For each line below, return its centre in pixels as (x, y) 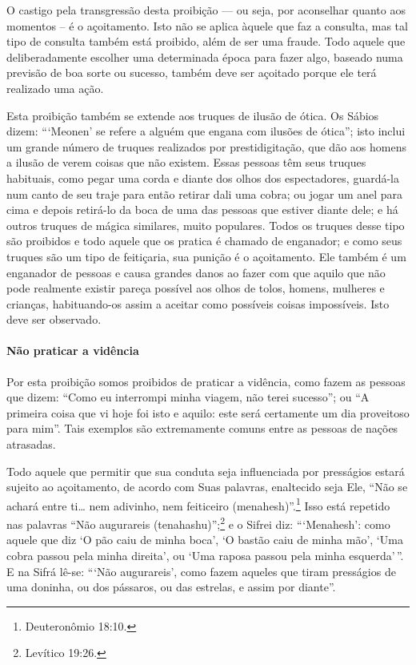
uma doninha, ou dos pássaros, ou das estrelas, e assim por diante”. (171, 587)
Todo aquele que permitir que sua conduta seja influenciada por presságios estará (206, 471)
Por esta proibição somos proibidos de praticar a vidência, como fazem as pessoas (206, 381)
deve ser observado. (54, 319)
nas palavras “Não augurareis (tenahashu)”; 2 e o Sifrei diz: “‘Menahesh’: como (198, 523)
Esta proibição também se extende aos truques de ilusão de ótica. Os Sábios (193, 115)
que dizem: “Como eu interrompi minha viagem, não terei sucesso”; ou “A (188, 397)
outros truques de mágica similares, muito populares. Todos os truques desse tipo (206, 225)
